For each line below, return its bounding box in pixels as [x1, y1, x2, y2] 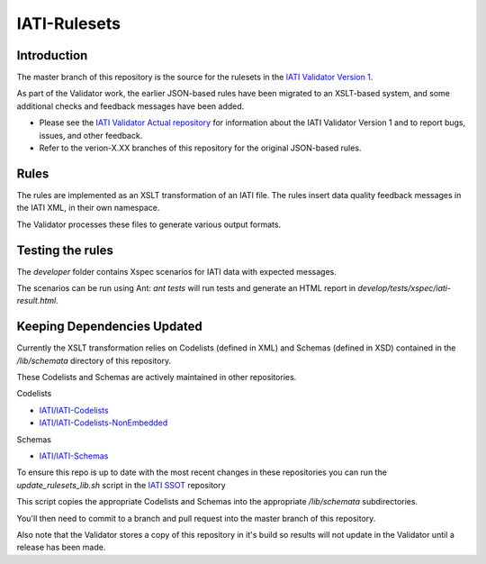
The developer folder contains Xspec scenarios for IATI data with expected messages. [16, 266, 337, 277]
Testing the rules [16, 242, 114, 258]
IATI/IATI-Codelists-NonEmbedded [39, 417, 168, 428]
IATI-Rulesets [16, 14, 121, 33]
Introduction [16, 48, 88, 63]
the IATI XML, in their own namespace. [16, 203, 160, 214]
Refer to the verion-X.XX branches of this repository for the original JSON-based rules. [39, 142, 362, 153]
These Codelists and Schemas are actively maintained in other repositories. [16, 372, 297, 383]
